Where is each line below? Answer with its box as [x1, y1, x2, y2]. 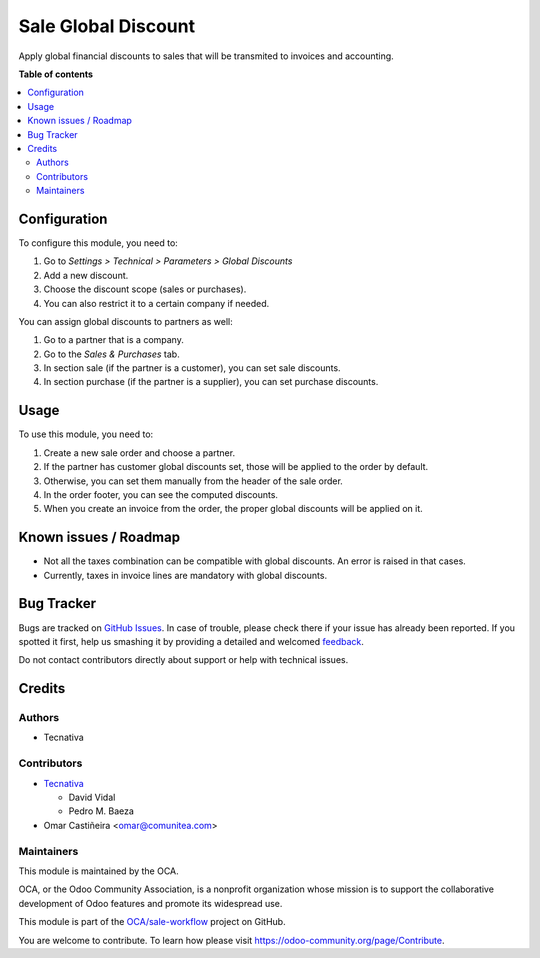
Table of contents [18, 68, 94, 80]
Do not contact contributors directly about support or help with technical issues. [18, 654, 349, 666]
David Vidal [68, 791, 116, 804]
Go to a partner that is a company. [43, 334, 184, 346]
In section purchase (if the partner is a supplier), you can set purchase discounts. [43, 376, 379, 388]
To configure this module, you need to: [18, 236, 179, 249]
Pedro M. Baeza [68, 805, 135, 817]
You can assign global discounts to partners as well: [18, 315, 234, 327]
